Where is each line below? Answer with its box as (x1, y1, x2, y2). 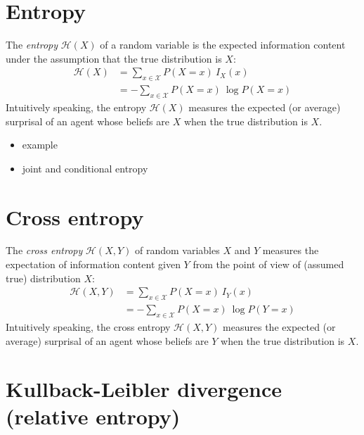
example (22, 137, 58, 152)
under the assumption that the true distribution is (6, 51, 222, 65)
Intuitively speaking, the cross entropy (6, 319, 171, 334)
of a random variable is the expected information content (100, 37, 346, 52)
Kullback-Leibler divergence (6, 374, 282, 403)
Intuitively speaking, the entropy (6, 99, 147, 114)
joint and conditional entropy (22, 160, 148, 175)
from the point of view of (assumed (193, 257, 344, 272)
